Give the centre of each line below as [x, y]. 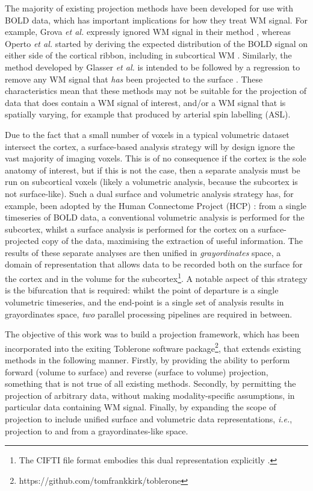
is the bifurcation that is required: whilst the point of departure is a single [142, 290]
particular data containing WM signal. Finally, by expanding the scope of [141, 407]
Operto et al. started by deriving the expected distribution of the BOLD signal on [156, 43]
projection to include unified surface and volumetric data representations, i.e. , [149, 418]
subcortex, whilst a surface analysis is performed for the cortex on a [130, 229]
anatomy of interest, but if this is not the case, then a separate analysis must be [153, 170]
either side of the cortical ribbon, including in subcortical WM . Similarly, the [148, 55]
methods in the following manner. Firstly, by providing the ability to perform [147, 359]
